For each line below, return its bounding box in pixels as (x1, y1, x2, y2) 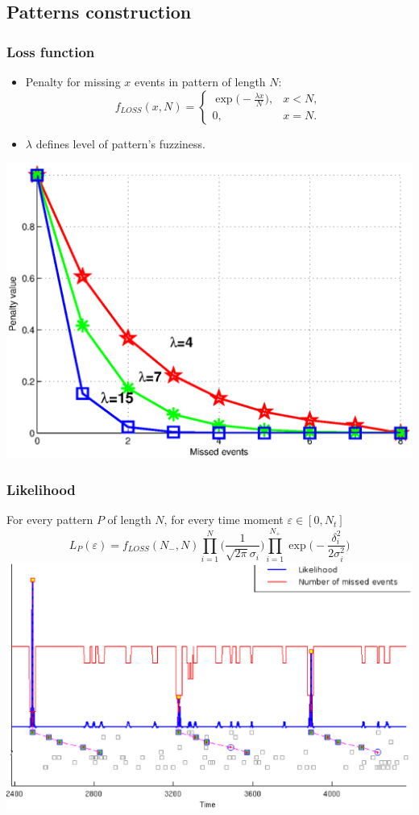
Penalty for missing (25, 73, 121, 89)
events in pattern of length (134, 73, 266, 89)
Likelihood (6, 479, 76, 499)
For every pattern (6, 511, 93, 528)
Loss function (6, 41, 95, 61)
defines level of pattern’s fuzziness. (35, 135, 205, 152)
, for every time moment (164, 511, 284, 528)
